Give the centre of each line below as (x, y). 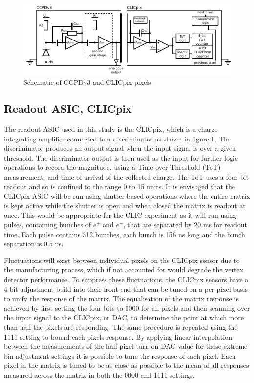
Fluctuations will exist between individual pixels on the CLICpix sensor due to (122, 260)
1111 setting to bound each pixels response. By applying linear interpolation (118, 336)
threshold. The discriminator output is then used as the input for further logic (121, 157)
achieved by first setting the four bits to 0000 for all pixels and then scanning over (127, 308)
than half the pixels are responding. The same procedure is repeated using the (121, 327)
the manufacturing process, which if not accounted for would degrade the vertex (124, 270)
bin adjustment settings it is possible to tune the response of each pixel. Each (120, 355)
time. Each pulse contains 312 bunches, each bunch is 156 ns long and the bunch (125, 234)
